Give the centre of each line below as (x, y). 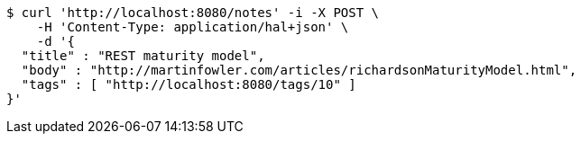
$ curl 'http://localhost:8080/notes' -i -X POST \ (193, 13)
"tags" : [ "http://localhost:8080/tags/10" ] (189, 84)
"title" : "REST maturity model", (143, 56)
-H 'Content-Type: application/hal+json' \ (193, 27)
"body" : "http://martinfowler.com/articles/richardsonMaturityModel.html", (299, 70)
